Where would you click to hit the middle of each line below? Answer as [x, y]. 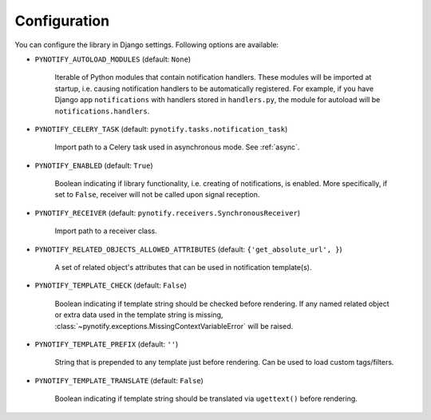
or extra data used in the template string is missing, [139, 315]
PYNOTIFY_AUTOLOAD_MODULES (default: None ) [113, 59]
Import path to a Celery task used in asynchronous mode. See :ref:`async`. [177, 147]
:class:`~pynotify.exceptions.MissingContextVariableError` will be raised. [174, 326]
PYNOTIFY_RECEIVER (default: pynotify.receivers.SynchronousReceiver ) [168, 212]
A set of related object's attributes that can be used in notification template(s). [183, 267]
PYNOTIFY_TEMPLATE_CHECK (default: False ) [111, 285]
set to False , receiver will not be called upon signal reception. [157, 195]
